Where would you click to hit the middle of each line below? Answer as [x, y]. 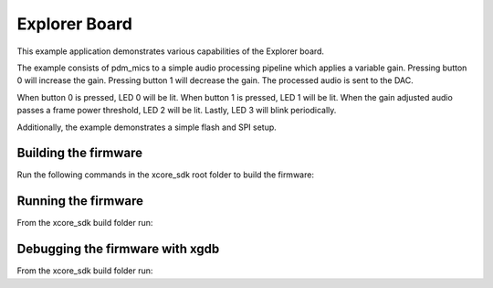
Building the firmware [80, 153]
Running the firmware [80, 201]
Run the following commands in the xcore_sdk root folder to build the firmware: [166, 175]
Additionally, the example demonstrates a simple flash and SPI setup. [147, 127]
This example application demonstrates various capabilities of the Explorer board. [170, 51]
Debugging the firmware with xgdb [118, 249]
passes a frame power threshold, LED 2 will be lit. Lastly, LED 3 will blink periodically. [177, 111]
